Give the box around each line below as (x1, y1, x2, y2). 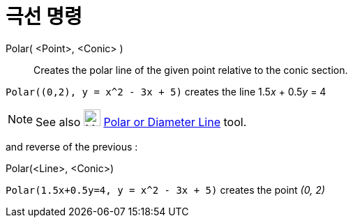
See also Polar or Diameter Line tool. (36, 114, 247, 129)
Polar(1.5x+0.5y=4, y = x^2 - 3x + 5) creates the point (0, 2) (6, 183, 325, 196)
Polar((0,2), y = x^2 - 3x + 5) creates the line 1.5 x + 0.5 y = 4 (6, 85, 326, 98)
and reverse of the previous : (6, 140, 138, 153)
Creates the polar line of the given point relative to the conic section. (33, 63, 348, 76)
